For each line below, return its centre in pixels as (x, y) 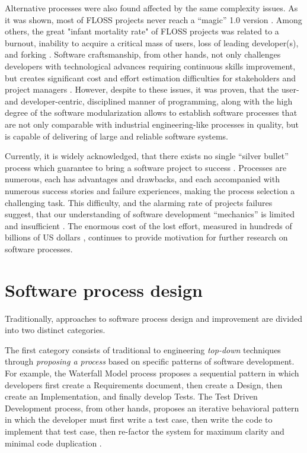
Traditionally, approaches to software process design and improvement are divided (153, 318)
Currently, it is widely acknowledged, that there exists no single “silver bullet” (147, 156)
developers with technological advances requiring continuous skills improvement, (150, 66)
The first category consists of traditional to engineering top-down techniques (143, 349)
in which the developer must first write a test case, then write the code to (139, 419)
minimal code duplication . (53, 443)
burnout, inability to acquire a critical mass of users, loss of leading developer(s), (152, 42)
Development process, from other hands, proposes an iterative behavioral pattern (152, 408)
